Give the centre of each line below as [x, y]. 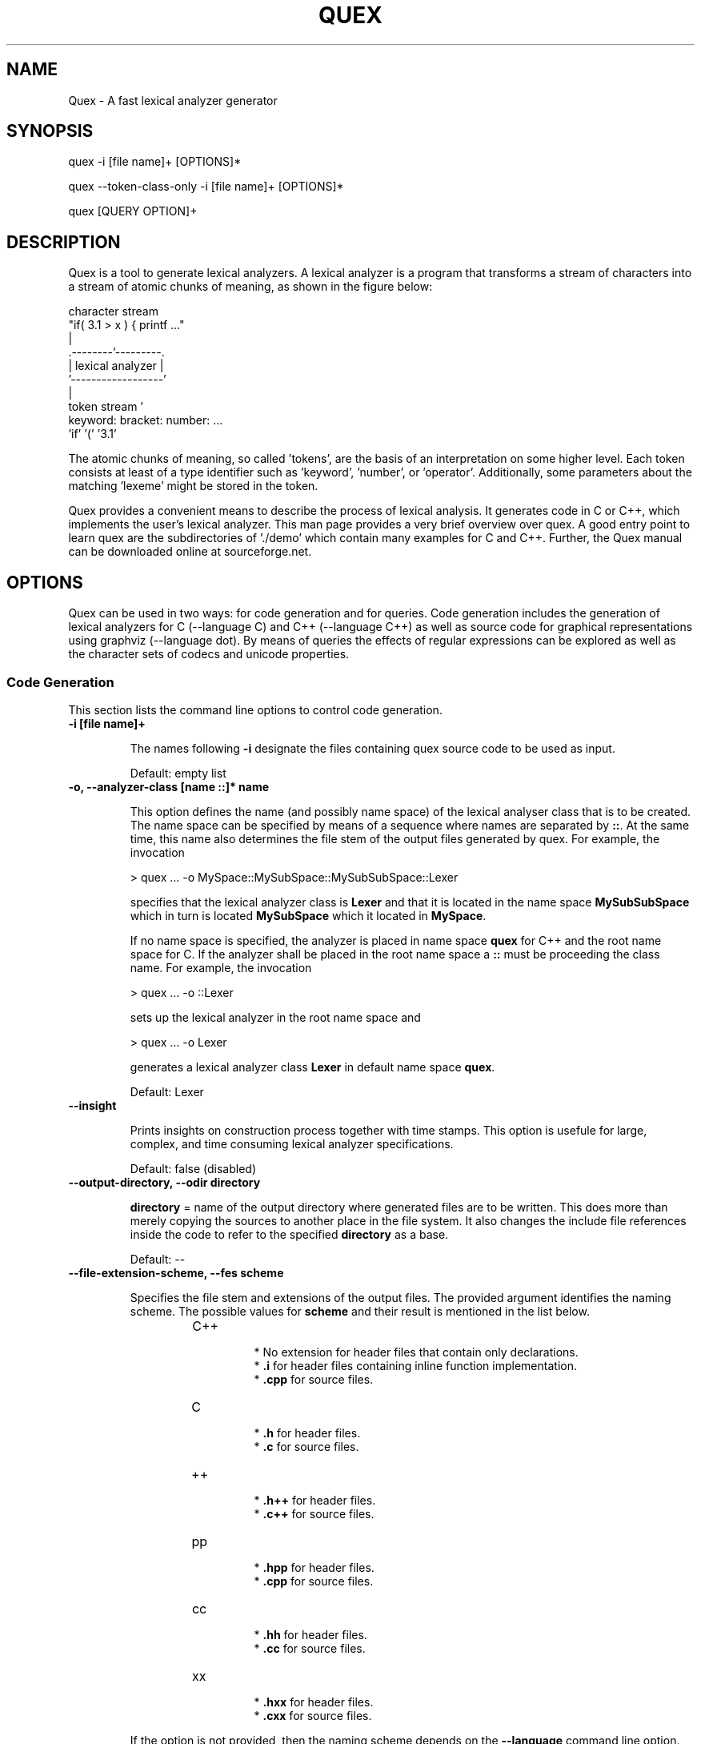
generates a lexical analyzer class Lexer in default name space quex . [312, 1067]
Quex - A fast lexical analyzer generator [173, 100]
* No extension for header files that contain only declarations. [416, 1352]
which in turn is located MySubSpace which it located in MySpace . [308, 915]
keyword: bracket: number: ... [146, 420]
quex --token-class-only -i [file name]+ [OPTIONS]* [206, 187]
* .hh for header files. [310, 1634]
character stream [113, 311]
